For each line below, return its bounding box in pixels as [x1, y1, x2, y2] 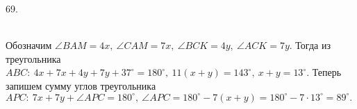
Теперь [312, 65, 342, 79]
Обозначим [6, 38, 52, 52]
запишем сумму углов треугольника [6, 78, 156, 92]
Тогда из [295, 38, 331, 52]
